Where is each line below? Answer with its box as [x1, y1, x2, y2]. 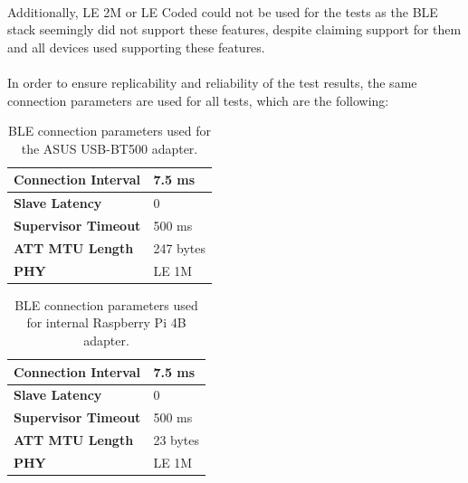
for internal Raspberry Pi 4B [26, 313, 186, 332]
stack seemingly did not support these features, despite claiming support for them [7, 20, 462, 39]
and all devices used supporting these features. [7, 37, 265, 56]
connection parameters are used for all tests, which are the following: [7, 90, 389, 109]
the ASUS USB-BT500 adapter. [21, 138, 198, 157]
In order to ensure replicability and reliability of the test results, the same [7, 72, 417, 91]
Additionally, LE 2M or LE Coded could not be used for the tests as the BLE [7, 2, 438, 21]
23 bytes [153, 431, 200, 450]
